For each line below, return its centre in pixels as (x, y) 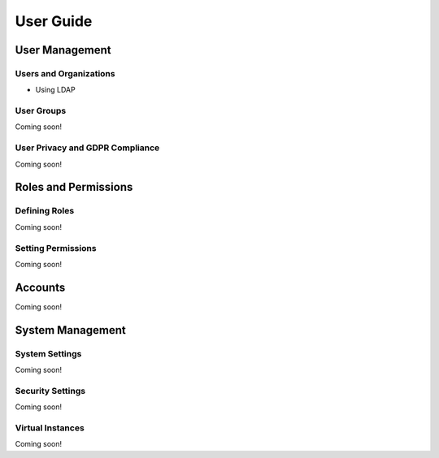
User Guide (54, 21)
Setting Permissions (56, 248)
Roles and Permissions (74, 187)
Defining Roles (45, 211)
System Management (70, 330)
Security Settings (50, 391)
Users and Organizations (65, 73)
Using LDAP (56, 90)
